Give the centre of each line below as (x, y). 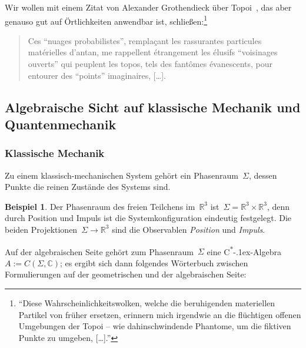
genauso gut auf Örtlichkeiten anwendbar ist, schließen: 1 (106, 20)
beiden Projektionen (41, 229)
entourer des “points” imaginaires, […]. (97, 75)
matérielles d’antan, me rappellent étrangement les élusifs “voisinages (153, 52)
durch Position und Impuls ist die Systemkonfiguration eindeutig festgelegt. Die (148, 218)
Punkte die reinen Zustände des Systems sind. (88, 187)
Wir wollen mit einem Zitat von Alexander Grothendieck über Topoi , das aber (148, 7)
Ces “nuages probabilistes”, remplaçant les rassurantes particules (145, 40)
